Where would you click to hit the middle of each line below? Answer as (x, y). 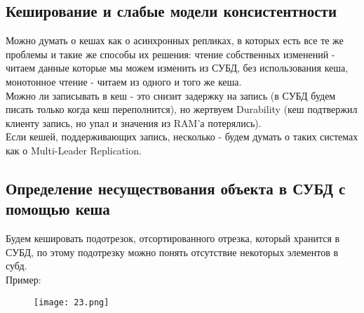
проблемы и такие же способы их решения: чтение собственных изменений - (170, 54)
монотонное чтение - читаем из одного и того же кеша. (124, 81)
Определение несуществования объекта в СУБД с (176, 188)
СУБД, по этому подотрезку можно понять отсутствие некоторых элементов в (172, 252)
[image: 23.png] (72, 302)
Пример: (23, 279)
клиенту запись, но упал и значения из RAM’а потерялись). (134, 122)
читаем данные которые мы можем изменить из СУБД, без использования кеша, (177, 68)
